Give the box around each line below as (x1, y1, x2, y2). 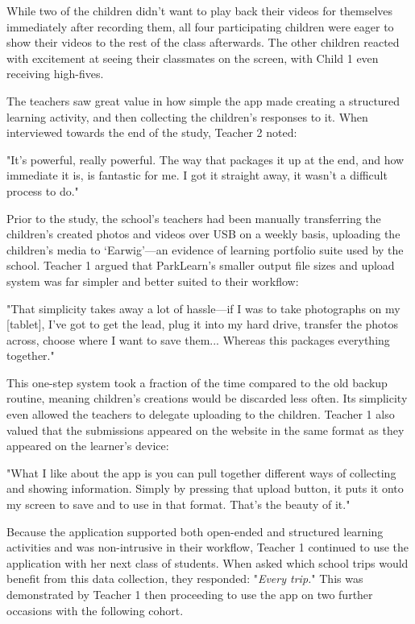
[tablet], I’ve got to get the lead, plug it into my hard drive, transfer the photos (6, 316, 399, 333)
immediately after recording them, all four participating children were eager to (6, 18, 394, 35)
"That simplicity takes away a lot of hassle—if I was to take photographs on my (6, 300, 400, 316)
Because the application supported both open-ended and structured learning (6, 523, 384, 539)
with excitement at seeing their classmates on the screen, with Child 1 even (6, 49, 379, 66)
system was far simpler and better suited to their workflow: (6, 272, 299, 289)
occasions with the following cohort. (6, 601, 184, 618)
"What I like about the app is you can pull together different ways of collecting (6, 464, 396, 481)
